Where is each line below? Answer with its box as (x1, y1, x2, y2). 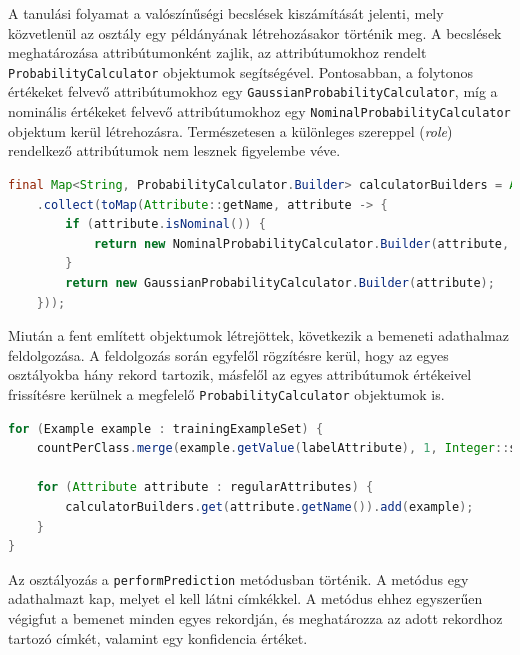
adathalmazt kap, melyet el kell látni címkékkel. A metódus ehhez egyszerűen (8, 588, 483, 609)
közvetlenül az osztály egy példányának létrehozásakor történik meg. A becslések (8, 22, 502, 43)
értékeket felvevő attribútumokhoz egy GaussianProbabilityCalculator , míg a (8, 81, 498, 102)
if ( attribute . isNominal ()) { (65, 217, 266, 232)
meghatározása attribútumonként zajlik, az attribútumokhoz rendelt (8, 42, 427, 63)
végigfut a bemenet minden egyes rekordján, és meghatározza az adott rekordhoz (8, 607, 503, 628)
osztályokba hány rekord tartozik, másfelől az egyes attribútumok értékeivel (8, 364, 472, 385)
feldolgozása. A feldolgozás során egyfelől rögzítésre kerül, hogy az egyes (8, 344, 449, 365)
